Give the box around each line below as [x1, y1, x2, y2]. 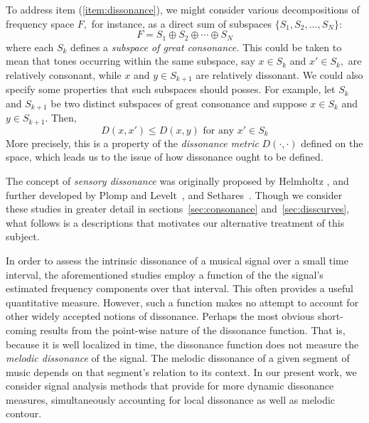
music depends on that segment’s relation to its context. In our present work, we [6, 364, 357, 379]
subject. [6, 229, 40, 244]
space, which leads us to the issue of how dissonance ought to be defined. [6, 149, 323, 164]
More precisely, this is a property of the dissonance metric [6, 135, 259, 150]
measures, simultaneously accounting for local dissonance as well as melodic [6, 392, 336, 407]
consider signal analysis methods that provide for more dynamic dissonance [6, 378, 334, 393]
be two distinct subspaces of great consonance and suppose [50, 95, 307, 110]
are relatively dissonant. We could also [196, 67, 363, 82]
